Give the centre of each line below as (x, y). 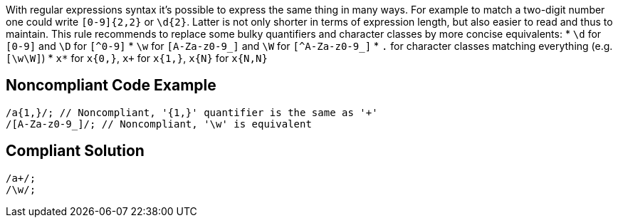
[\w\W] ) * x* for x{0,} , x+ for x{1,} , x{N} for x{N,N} (137, 58)
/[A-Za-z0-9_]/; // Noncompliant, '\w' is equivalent (159, 124)
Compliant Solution (75, 151)
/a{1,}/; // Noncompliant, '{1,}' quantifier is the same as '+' (192, 112)
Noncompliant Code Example (111, 85)
